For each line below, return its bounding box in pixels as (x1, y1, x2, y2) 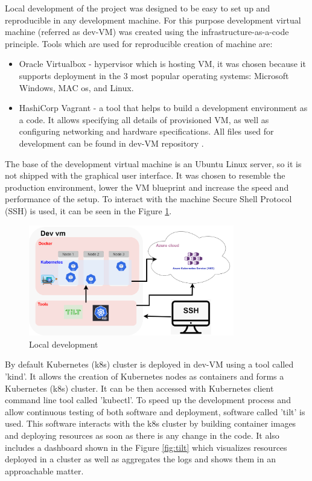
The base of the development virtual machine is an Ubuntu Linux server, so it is (5, 157, 302, 170)
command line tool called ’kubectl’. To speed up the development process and (5, 393, 291, 406)
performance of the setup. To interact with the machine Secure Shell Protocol (5, 193, 292, 205)
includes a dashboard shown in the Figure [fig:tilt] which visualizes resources (5, 441, 287, 453)
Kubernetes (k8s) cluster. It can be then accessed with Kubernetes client (5, 381, 274, 394)
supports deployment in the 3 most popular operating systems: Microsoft (19, 69, 289, 81)
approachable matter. (5, 464, 84, 477)
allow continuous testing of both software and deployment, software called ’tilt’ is (5, 405, 305, 418)
